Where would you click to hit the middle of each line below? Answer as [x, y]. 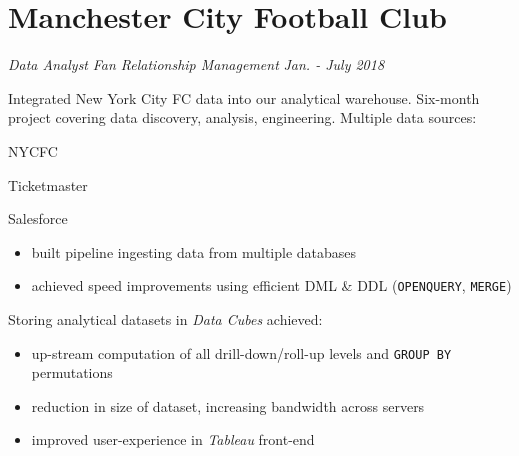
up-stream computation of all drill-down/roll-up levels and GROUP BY [241, 352]
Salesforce [38, 218]
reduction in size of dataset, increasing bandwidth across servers [228, 405]
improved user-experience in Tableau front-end [173, 439]
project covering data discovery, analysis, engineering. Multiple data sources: [242, 117]
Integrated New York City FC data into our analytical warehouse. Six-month [244, 97]
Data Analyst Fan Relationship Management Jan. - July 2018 [196, 64]
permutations [72, 372]
